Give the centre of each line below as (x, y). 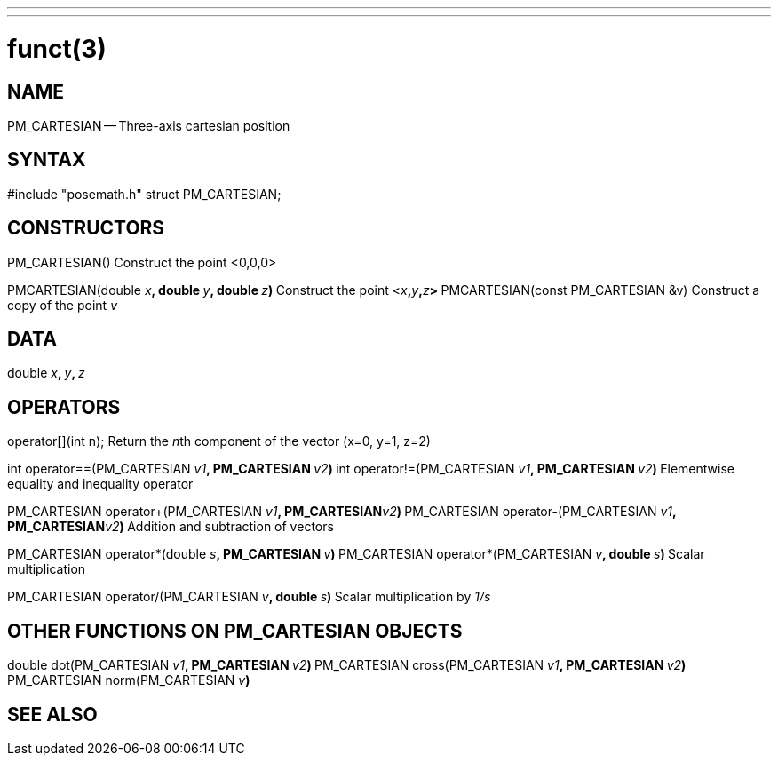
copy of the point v (62, 305)
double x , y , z (46, 373)
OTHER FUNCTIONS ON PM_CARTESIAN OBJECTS (235, 631)
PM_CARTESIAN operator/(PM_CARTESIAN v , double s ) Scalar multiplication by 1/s (249, 597)
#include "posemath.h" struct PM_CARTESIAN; (144, 194)
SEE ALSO (52, 714)
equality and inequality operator (100, 484)
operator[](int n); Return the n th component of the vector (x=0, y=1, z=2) (219, 441)
